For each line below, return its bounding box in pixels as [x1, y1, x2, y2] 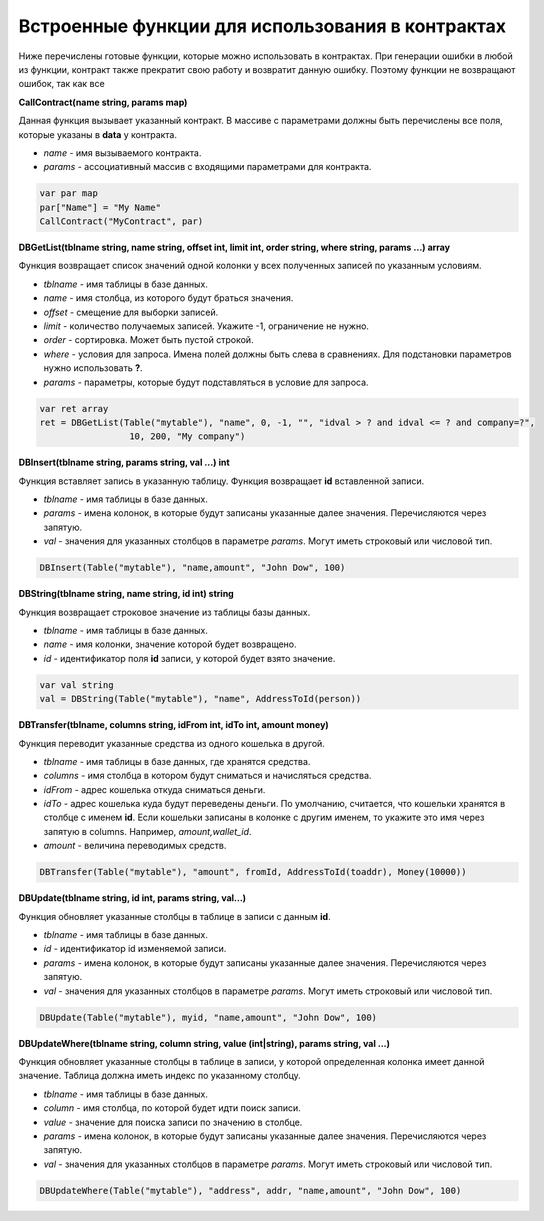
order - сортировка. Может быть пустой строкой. [43, 334, 254, 346]
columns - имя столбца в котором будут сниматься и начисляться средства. [43, 770, 372, 782]
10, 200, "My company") [128, 431, 246, 442]
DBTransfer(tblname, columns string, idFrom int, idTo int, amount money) [18, 719, 329, 731]
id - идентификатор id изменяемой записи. [43, 943, 227, 955]
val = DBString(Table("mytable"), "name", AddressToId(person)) [39, 693, 362, 705]
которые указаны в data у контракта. [18, 128, 178, 140]
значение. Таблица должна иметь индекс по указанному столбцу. [18, 1070, 302, 1082]
